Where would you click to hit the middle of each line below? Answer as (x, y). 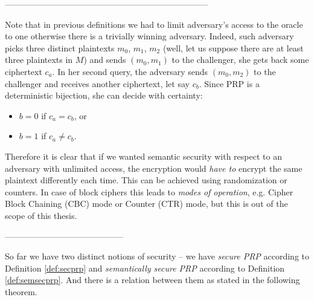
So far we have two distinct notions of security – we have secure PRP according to (157, 256)
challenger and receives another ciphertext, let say (97, 83)
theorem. (21, 291)
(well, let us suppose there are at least (233, 47)
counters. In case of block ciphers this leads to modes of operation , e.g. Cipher (149, 191)
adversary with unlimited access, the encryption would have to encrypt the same (154, 168)
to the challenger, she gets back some (240, 60)
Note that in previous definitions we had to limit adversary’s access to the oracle (154, 24)
